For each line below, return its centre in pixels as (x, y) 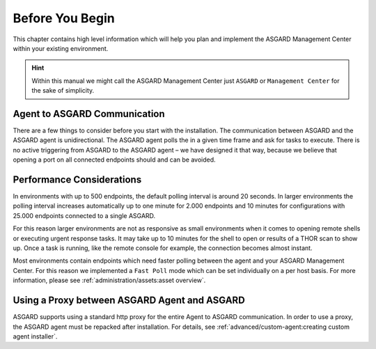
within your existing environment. (61, 48)
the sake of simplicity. (63, 91)
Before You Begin (64, 18)
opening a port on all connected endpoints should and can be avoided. (114, 160)
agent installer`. (35, 336)
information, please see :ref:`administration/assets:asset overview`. (109, 280)
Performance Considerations (77, 180)
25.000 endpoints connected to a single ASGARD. (84, 215)
